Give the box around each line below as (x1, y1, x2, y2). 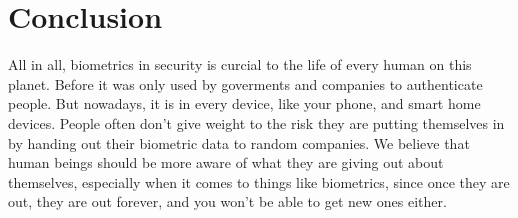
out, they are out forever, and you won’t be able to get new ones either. (8, 191, 447, 212)
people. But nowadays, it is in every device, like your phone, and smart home (8, 93, 481, 114)
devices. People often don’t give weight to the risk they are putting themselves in (8, 112, 505, 133)
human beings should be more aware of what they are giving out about (8, 152, 444, 173)
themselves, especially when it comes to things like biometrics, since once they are (8, 171, 510, 192)
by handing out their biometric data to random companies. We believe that (8, 132, 470, 153)
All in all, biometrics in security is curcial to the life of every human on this (8, 54, 472, 75)
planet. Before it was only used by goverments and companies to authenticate (8, 73, 483, 94)
